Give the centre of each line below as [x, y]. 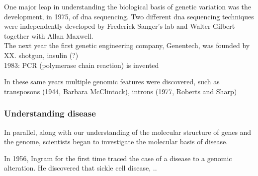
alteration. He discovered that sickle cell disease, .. [81, 168]
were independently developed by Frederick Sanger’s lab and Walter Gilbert [120, 26]
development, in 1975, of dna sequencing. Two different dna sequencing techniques [129, 16]
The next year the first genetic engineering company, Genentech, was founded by [127, 45]
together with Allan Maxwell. [49, 35]
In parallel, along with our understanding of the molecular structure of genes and [128, 132]
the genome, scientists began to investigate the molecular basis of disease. [116, 142]
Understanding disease [50, 113]
